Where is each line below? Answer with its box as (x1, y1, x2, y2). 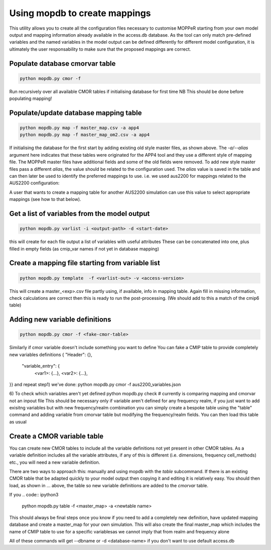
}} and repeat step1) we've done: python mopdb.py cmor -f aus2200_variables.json (9, 381, 181, 387)
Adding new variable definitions (9, 315, 111, 324)
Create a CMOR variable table (9, 432, 104, 441)
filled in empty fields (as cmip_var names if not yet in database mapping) (9, 246, 160, 252)
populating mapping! (9, 95, 52, 101)
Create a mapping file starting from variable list (9, 259, 161, 267)
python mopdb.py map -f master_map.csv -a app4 (20, 125, 139, 131)
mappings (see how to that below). (9, 196, 81, 202)
